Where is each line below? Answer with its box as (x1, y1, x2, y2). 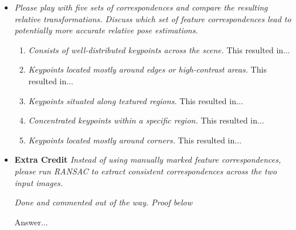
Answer (14, 215, 42, 228)
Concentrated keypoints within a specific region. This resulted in (28, 114, 258, 126)
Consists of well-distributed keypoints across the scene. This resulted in (28, 43, 284, 56)
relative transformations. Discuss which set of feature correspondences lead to (14, 12, 291, 25)
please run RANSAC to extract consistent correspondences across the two (14, 164, 277, 177)
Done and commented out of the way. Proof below (14, 196, 193, 208)
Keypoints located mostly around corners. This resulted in (28, 133, 235, 146)
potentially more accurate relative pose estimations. (14, 24, 198, 36)
